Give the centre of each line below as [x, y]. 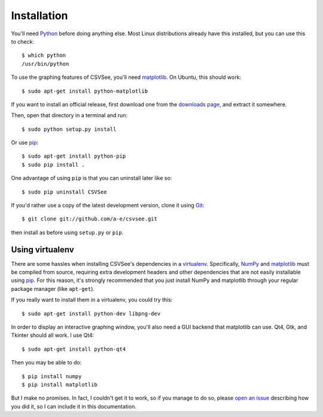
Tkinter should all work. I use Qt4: [53, 335]
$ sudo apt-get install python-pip [74, 156]
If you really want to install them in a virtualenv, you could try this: [92, 300]
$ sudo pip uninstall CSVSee [64, 192]
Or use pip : [25, 143]
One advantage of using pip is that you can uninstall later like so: [92, 178]
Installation [39, 16]
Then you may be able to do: [46, 363]
